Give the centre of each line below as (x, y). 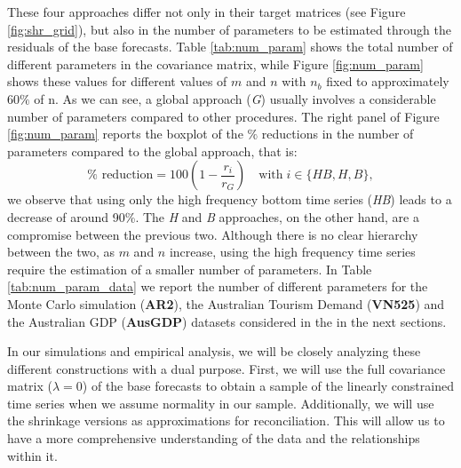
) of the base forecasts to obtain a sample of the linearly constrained (268, 386)
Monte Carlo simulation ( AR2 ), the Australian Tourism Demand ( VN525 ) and (226, 303)
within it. (32, 455)
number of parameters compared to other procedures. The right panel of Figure (223, 116)
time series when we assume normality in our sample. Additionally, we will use (221, 403)
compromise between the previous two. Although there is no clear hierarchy (213, 234)
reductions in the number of (338, 134)
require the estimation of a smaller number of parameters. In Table (190, 269)
